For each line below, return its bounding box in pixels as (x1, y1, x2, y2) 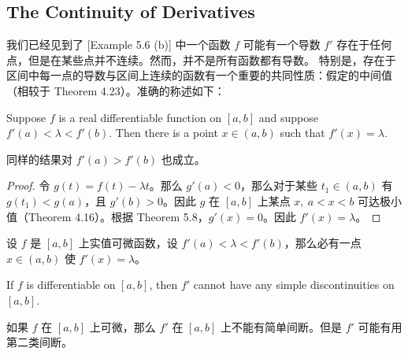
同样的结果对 (6, 150, 72, 167)
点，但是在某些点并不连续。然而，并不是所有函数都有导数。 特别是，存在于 (6, 51, 396, 68)
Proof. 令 (6, 177, 50, 194)
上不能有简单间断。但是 (221, 318, 343, 335)
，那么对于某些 (240, 177, 318, 194)
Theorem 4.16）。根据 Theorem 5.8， (28, 208, 209, 224)
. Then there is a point (109, 124, 218, 141)
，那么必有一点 (284, 235, 362, 251)
